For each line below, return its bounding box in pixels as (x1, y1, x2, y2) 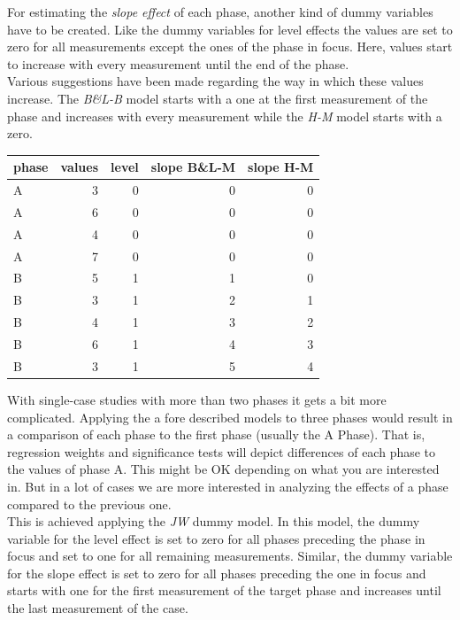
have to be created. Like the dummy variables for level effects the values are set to (7, 19, 453, 38)
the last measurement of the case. (7, 599, 188, 617)
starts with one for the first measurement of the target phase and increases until (7, 581, 441, 600)
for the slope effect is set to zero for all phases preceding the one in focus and (7, 563, 426, 582)
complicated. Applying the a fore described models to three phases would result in (7, 407, 453, 426)
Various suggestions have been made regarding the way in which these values (7, 72, 424, 90)
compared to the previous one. (7, 494, 172, 513)
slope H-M (248, 158, 314, 176)
